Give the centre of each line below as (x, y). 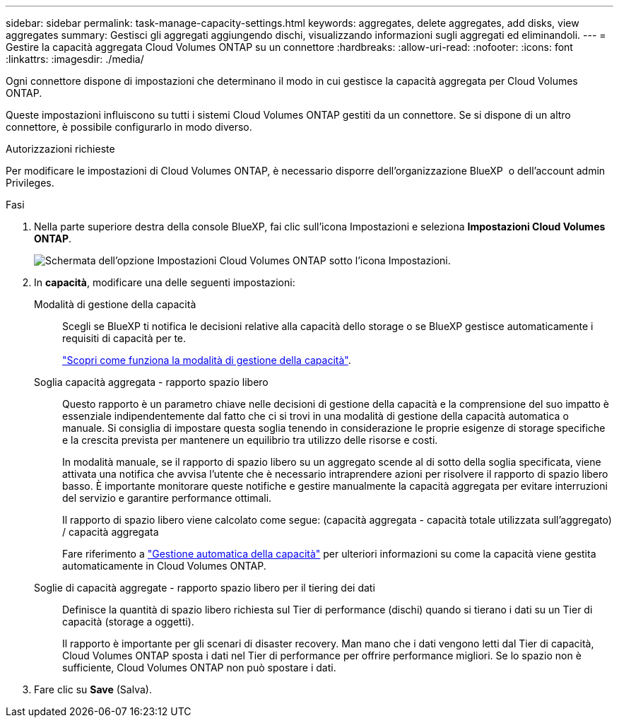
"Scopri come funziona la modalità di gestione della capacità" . (207, 360)
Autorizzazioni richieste (60, 149)
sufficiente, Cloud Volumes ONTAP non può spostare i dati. (199, 668)
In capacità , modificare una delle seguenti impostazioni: (165, 282)
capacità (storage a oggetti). (128, 622)
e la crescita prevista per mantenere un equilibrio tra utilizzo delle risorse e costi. (250, 440)
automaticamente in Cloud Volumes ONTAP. (164, 566)
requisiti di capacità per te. (124, 338)
